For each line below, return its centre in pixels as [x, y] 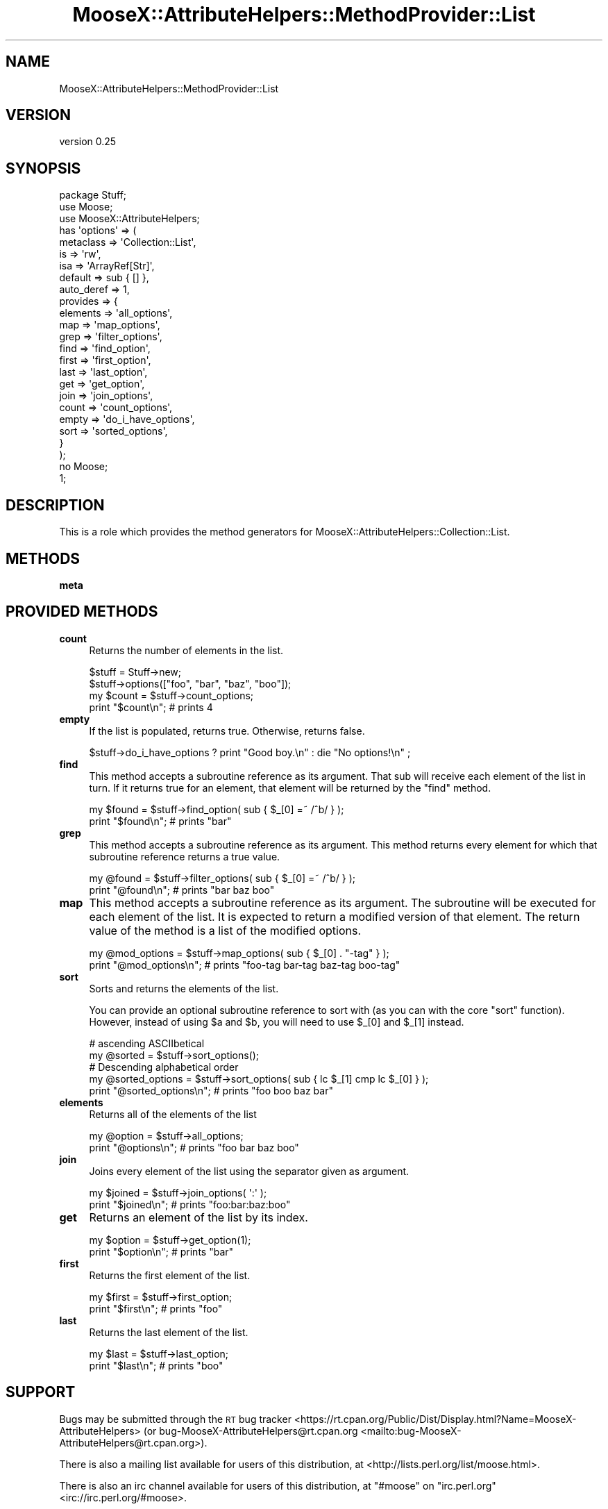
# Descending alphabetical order [164, 1067]
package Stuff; [93, 195]
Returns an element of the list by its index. [199, 1217]
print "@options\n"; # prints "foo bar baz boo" [194, 1147]
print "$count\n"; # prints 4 [151, 707]
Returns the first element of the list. [170, 1275]
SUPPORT [41, 1392]
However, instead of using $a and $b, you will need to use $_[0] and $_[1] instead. [277, 1022]
